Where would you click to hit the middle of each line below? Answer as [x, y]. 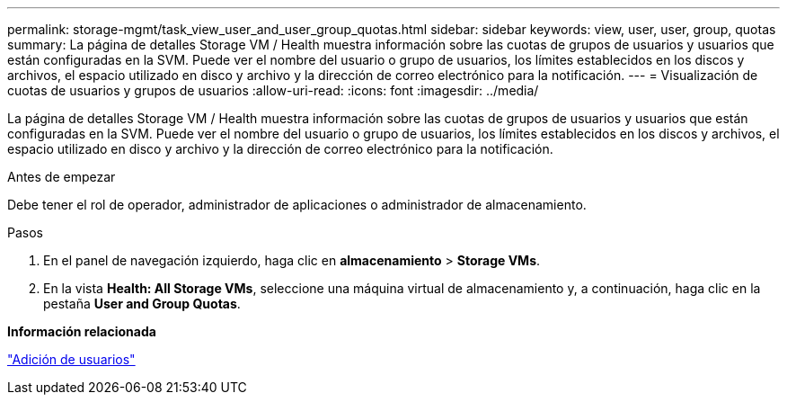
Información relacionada [82, 331]
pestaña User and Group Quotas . [142, 304]
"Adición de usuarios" [71, 359]
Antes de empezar [62, 177]
